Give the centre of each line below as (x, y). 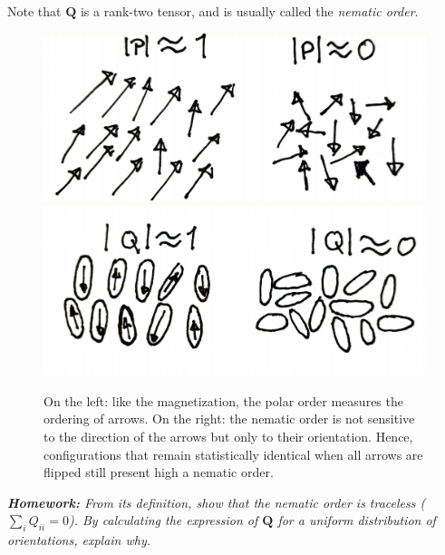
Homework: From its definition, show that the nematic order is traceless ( (217, 502)
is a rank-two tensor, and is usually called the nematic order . (249, 11)
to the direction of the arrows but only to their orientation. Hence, (228, 436)
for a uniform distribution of (357, 520)
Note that (34, 11)
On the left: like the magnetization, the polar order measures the (223, 400)
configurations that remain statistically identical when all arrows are (233, 454)
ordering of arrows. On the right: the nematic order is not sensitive (229, 419)
